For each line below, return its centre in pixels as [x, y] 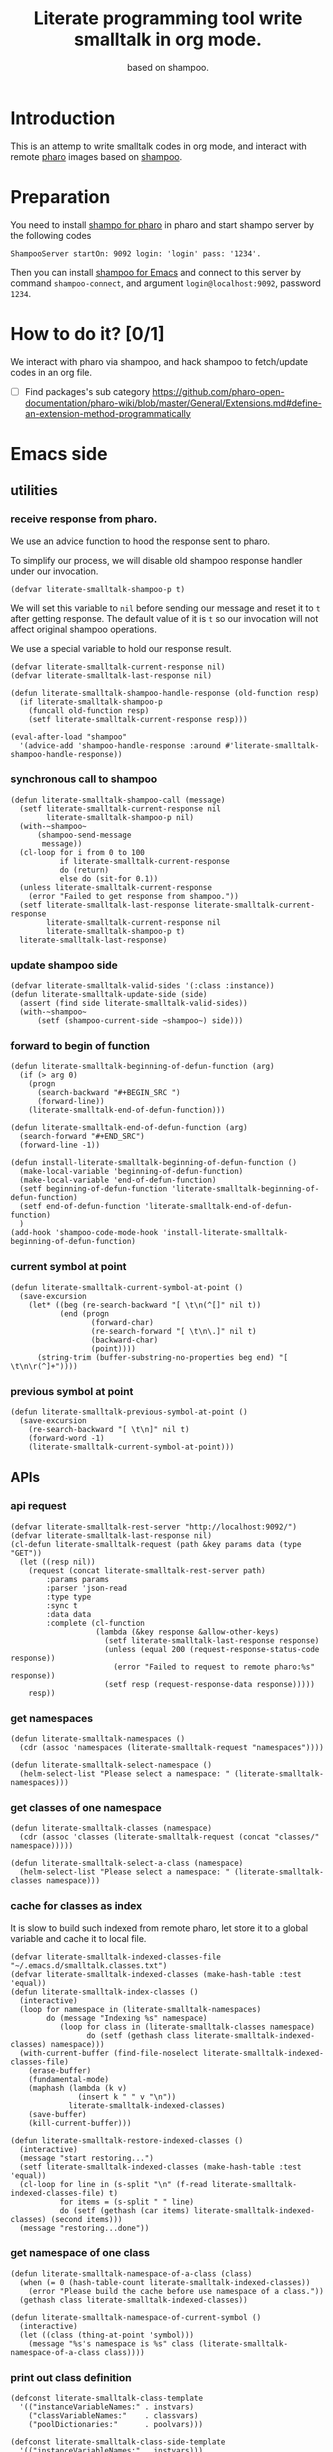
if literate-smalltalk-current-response [144, 861]
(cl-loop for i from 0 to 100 [82, 852]
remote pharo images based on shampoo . [96, 156]
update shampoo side [64, 965]
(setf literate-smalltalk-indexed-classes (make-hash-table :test [160, 2167]
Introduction [63, 118]
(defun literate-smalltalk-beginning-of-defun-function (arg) [142, 1067]
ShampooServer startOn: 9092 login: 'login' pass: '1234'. [136, 253]
